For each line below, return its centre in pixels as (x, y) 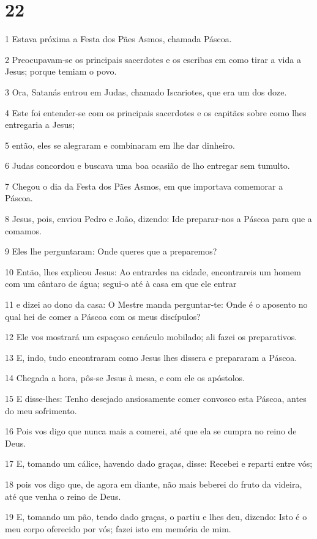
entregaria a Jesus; (40, 125)
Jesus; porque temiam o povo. (61, 71)
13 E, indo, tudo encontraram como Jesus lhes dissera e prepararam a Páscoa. (151, 357)
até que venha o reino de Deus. (63, 496)
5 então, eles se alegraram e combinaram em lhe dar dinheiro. (120, 145)
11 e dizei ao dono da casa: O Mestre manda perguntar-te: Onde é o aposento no (156, 304)
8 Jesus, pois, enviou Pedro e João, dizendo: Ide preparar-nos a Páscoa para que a (158, 219)
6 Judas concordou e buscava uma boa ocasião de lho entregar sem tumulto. (147, 165)
